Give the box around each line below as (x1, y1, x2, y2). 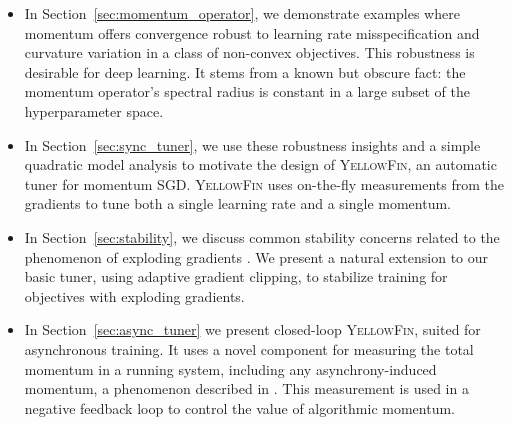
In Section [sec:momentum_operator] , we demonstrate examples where (24, 3, 460, 23)
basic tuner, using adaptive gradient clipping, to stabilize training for (24, 266, 448, 287)
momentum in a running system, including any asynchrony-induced (24, 358, 437, 379)
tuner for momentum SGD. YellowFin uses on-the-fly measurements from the (24, 173, 505, 194)
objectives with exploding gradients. (24, 285, 245, 306)
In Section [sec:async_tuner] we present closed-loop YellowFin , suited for (24, 319, 481, 340)
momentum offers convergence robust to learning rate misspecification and (24, 22, 480, 43)
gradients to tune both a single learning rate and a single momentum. (24, 193, 451, 214)
